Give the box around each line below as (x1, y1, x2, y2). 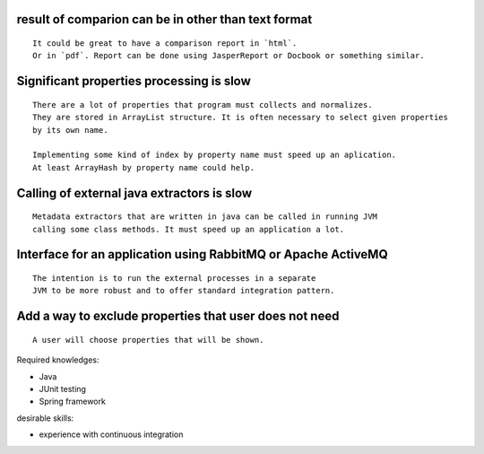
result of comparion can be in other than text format (16, 12, 313, 27)
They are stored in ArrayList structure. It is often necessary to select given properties (32, 112, 448, 123)
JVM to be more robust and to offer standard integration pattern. (32, 285, 335, 296)
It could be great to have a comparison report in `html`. (32, 39, 298, 48)
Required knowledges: (16, 354, 99, 365)
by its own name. (32, 125, 108, 135)
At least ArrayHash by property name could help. (32, 162, 255, 172)
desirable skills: (16, 413, 74, 423)
